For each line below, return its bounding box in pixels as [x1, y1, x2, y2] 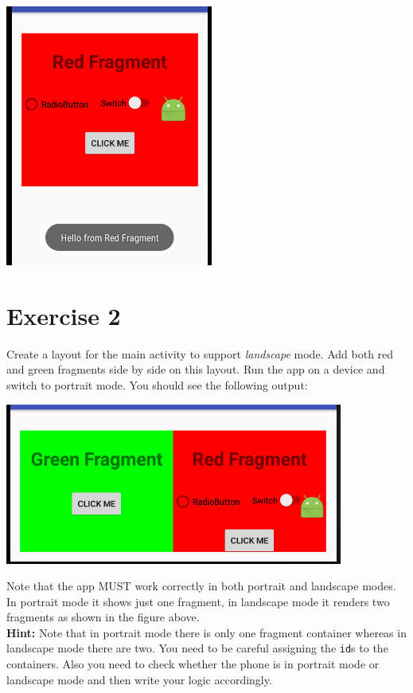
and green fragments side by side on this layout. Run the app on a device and [6, 361, 385, 378]
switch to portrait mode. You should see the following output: [6, 376, 308, 393]
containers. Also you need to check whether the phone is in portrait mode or [6, 656, 380, 672]
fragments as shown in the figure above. [6, 609, 200, 625]
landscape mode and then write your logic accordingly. [6, 671, 272, 687]
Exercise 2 [6, 299, 121, 331]
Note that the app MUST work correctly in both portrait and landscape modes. [6, 577, 396, 594]
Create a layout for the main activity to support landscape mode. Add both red [6, 345, 394, 362]
